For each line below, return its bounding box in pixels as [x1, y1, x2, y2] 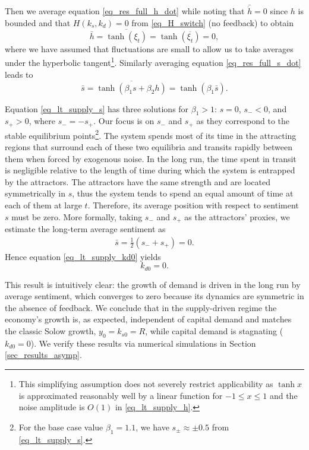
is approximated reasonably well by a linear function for [18, 389, 223, 401]
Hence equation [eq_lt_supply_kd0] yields [5, 250, 161, 262]
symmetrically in [5, 187, 66, 199]
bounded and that [5, 17, 71, 29]
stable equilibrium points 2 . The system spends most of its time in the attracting [5, 127, 297, 141]
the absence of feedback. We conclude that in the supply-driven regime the [5, 301, 277, 313]
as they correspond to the [196, 115, 290, 127]
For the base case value [18, 420, 103, 433]
